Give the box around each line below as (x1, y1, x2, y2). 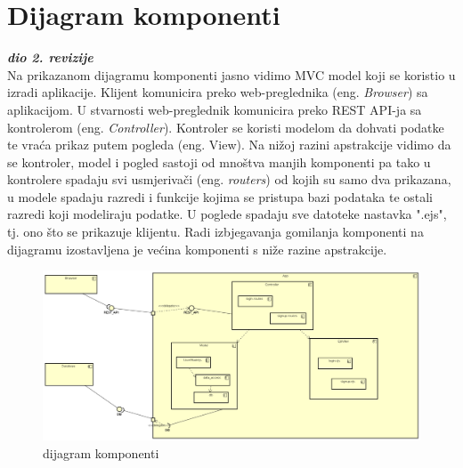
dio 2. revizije (7, 48, 93, 67)
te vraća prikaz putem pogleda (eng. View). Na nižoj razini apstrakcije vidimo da (7, 135, 451, 154)
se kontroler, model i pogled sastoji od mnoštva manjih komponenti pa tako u (7, 152, 431, 171)
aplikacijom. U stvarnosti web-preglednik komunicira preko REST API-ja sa (7, 100, 422, 118)
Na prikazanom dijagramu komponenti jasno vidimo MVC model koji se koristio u (7, 65, 456, 84)
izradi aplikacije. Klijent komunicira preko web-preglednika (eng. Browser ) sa (7, 83, 428, 101)
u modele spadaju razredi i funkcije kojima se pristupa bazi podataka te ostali (7, 187, 434, 206)
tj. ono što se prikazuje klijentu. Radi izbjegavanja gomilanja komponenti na (7, 222, 424, 241)
